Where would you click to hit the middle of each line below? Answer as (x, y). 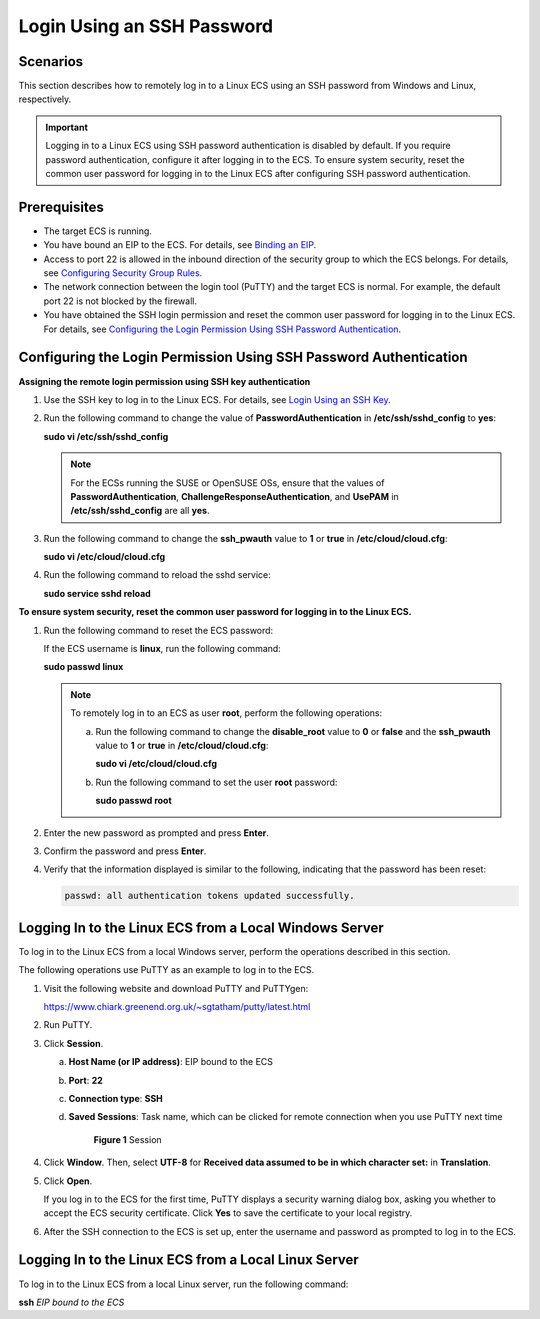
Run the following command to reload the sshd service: (157, 575)
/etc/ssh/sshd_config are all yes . (140, 511)
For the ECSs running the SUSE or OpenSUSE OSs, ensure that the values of (227, 482)
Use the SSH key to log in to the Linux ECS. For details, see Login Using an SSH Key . (217, 399)
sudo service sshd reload (97, 593)
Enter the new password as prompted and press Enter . (156, 832)
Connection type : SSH (116, 1098)
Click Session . (73, 1043)
